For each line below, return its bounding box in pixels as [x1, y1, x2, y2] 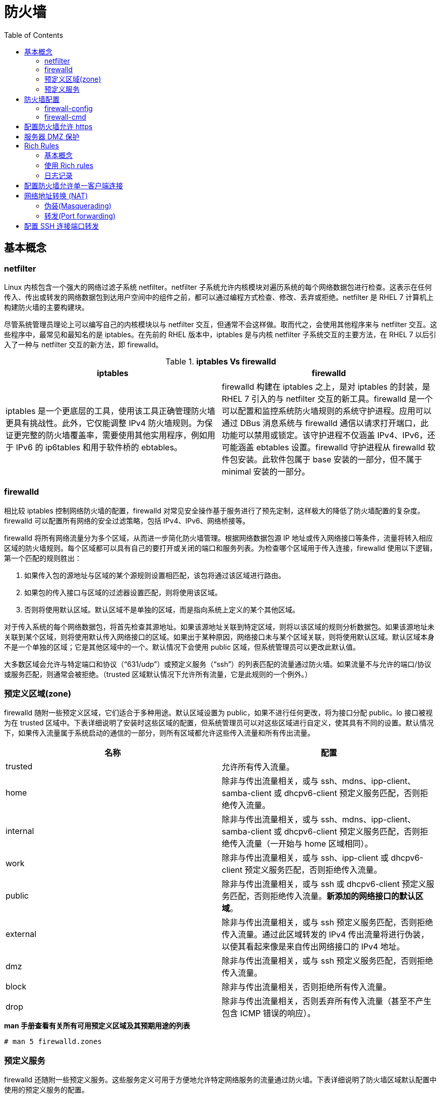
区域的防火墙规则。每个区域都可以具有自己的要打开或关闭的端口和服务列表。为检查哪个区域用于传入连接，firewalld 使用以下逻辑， [4, 543, 437, 552]
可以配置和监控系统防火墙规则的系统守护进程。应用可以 [222, 405, 432, 416]
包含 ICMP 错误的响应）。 [222, 1008, 316, 1019]
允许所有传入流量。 [222, 762, 295, 772]
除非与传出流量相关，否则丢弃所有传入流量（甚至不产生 [222, 996, 432, 1007]
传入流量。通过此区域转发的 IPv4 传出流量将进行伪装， [222, 929, 429, 940]
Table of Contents [4, 30, 64, 39]
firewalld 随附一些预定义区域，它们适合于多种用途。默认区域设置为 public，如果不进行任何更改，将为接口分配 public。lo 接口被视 [4, 708, 433, 717]
